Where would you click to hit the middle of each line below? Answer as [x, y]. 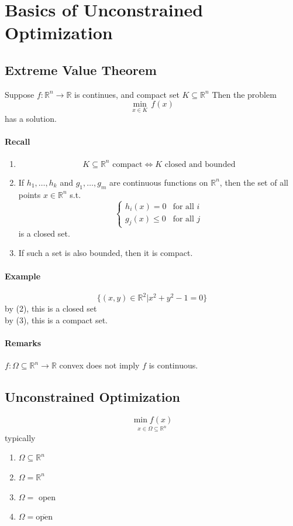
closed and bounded [200, 164]
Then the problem [244, 94]
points [30, 194]
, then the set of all [254, 182]
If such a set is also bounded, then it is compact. [106, 253]
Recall [18, 141]
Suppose [20, 94]
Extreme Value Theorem [81, 69]
